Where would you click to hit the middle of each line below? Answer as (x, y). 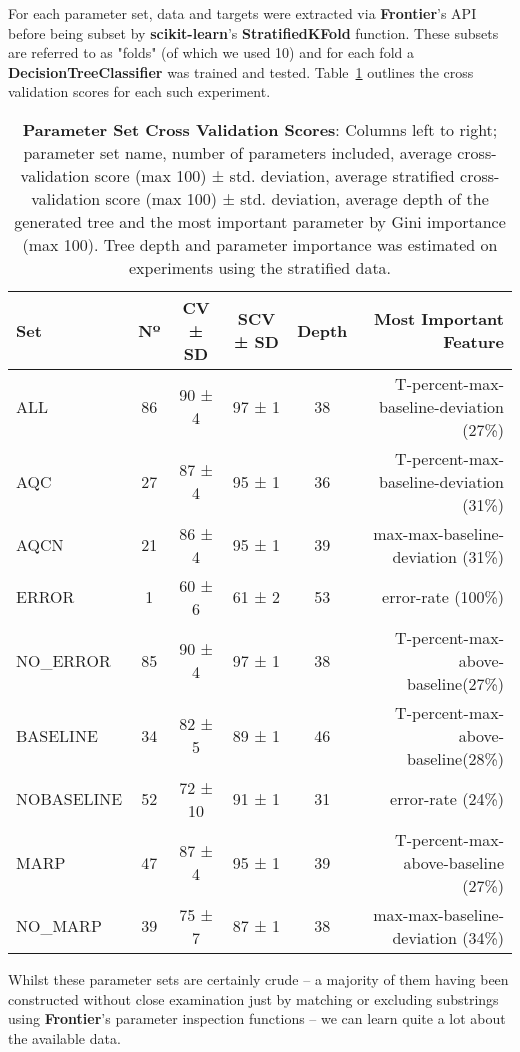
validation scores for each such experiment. (139, 91)
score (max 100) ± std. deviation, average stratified (274, 175)
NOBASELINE (69, 799)
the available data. (64, 1037)
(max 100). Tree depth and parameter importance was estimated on (260, 244)
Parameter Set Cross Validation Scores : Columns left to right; (260, 129)
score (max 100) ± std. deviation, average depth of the (297, 198)
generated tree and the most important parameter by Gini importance (260, 221)
